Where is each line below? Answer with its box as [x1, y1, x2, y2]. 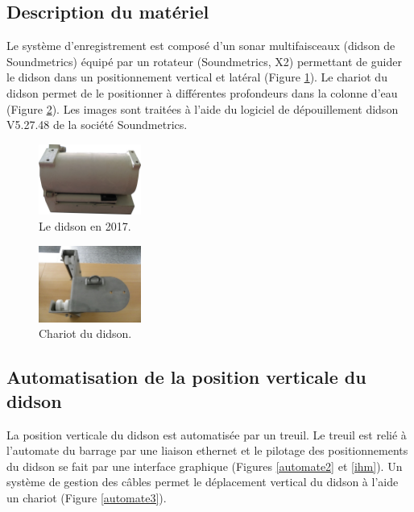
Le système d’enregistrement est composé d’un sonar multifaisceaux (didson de [6, 37, 395, 54]
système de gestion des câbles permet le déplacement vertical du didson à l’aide [6, 473, 399, 490]
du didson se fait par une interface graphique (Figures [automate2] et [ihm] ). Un [6, 457, 403, 474]
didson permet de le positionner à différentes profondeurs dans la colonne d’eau [6, 84, 398, 101]
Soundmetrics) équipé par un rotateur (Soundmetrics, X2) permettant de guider [6, 52, 402, 69]
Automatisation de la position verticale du [6, 364, 366, 389]
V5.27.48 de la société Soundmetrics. [6, 116, 188, 133]
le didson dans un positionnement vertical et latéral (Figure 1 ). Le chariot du [6, 69, 387, 85]
